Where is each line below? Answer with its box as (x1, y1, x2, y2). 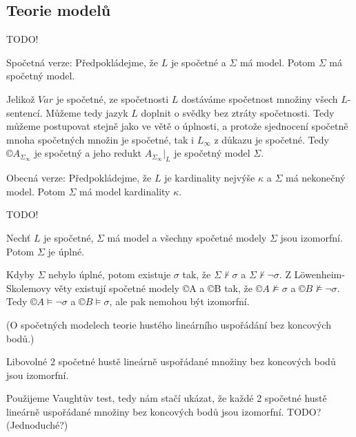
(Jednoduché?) (6, 418, 68, 432)
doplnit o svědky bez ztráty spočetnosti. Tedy (141, 105, 335, 119)
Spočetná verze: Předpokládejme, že (6, 55, 158, 69)
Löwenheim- (294, 267, 345, 282)
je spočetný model (174, 146, 250, 160)
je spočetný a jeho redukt (34, 146, 141, 160)
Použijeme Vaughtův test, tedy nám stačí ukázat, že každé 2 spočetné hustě (6, 391, 327, 405)
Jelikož (6, 91, 35, 106)
